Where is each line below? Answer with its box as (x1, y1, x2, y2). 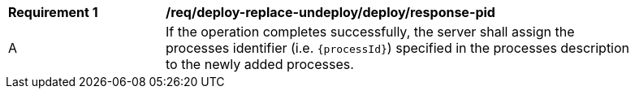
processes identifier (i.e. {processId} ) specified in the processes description (166, 40, 630, 56)
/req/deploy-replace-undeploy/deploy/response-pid (166, 4, 495, 20)
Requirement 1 (8, 4, 98, 20)
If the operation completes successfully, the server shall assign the (166, 24, 575, 40)
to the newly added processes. (166, 56, 354, 72)
